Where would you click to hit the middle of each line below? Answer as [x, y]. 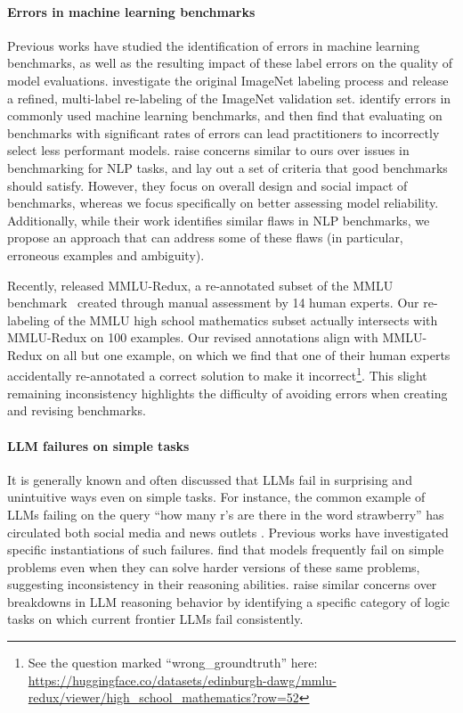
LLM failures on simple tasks [98, 445]
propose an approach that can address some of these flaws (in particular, [205, 238]
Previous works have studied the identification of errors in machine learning [214, 45]
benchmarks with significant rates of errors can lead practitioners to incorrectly [223, 132]
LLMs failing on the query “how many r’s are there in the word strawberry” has [226, 514]
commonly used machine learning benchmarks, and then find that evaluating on [225, 115]
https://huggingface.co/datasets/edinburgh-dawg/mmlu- [182, 680]
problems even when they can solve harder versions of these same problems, [214, 566]
